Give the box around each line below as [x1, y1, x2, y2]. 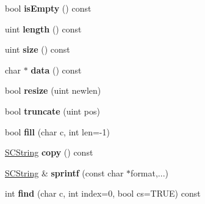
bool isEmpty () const [5, 2, 92, 14]
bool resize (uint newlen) [5, 84, 101, 97]
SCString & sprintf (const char [5, 166, 124, 179]
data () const [31, 63, 82, 76]
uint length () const [5, 22, 82, 35]
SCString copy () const [5, 146, 93, 159]
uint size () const [5, 43, 70, 56]
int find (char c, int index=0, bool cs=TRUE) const [5, 187, 201, 200]
